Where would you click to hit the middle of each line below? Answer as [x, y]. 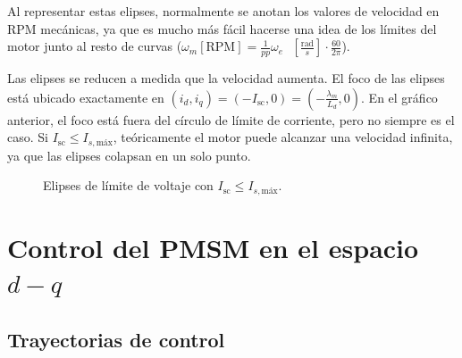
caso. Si [28, 137]
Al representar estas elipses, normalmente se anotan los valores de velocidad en [223, 11]
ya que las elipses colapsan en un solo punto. [129, 155]
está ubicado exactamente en [86, 97]
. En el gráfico [399, 97]
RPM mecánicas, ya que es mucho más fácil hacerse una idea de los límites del [222, 28]
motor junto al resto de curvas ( [95, 46]
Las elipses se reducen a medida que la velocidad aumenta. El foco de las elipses [226, 78]
